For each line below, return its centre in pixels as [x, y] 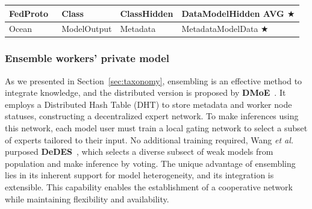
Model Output [87, 29]
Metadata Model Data [220, 29]
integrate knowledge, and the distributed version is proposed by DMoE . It [145, 92]
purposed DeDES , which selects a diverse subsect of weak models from [139, 151]
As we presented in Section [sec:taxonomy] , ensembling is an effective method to [154, 80]
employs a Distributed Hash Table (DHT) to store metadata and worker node [148, 104]
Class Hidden [147, 13]
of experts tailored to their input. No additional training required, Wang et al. [149, 139]
